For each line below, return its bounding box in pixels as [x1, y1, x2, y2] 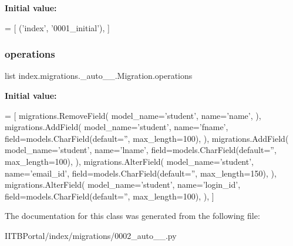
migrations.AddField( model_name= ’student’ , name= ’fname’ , [5, 121, 228, 133]
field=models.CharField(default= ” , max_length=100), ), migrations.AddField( [5, 132, 289, 144]
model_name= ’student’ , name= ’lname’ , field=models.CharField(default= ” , [5, 144, 277, 156]
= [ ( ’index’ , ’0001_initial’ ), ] [5, 21, 110, 34]
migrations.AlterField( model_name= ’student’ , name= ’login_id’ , [5, 178, 241, 191]
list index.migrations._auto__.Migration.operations [5, 69, 193, 82]
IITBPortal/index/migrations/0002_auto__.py [5, 229, 177, 241]
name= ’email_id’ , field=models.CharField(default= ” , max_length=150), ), [5, 167, 277, 179]
